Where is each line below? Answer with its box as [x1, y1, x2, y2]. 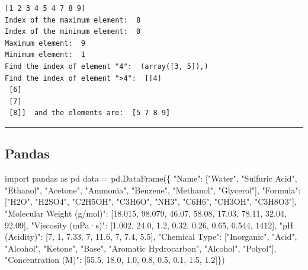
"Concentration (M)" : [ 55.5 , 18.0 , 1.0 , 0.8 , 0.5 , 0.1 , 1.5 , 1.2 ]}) [5, 253, 225, 266]
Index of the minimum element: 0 [5, 27, 141, 36]
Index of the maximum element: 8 [5, 15, 141, 24]
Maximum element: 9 [5, 39, 86, 47]
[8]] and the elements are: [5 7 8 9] [9, 109, 171, 117]
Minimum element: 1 [5, 50, 86, 59]
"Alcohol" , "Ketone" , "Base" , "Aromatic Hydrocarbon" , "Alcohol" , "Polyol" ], [5, 242, 277, 254]
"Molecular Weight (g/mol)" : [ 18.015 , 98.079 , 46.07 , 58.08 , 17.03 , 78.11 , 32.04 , [5, 207, 287, 219]
